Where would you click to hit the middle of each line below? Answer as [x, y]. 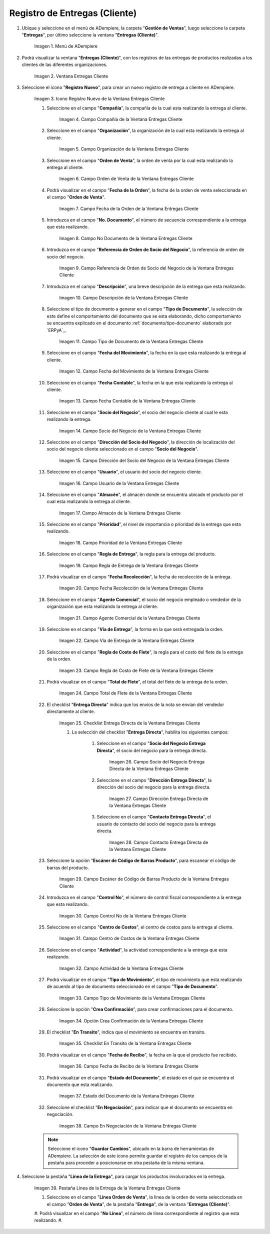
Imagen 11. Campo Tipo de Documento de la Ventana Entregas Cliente [131, 341]
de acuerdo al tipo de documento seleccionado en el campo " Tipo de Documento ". [132, 986]
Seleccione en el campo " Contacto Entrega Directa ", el [154, 817]
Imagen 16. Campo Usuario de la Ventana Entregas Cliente [119, 483]
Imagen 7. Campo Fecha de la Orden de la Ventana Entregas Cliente [129, 208]
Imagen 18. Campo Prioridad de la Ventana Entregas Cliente [121, 542]
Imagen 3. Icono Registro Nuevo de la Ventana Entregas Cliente [99, 99]
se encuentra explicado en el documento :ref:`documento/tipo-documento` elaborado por [139, 323]
